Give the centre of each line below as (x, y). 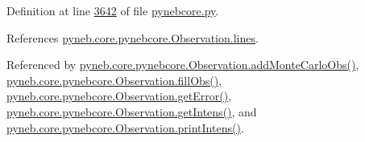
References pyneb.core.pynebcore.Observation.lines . (133, 37)
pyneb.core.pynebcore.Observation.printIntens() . (125, 127)
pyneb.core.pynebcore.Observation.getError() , (119, 96)
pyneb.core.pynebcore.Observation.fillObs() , (114, 80)
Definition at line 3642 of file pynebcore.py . (113, 10)
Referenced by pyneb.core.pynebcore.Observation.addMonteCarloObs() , (183, 65)
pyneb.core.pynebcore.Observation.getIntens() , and (132, 111)
